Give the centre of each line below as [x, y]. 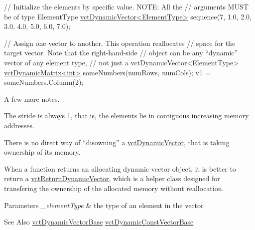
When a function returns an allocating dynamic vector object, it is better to [120, 168]
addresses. [19, 125]
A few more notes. [32, 99]
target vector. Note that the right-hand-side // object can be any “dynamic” [121, 53]
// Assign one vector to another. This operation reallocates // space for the [120, 43]
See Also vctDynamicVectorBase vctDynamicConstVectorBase [99, 222]
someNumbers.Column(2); [44, 82]
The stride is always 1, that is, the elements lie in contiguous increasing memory [127, 115]
